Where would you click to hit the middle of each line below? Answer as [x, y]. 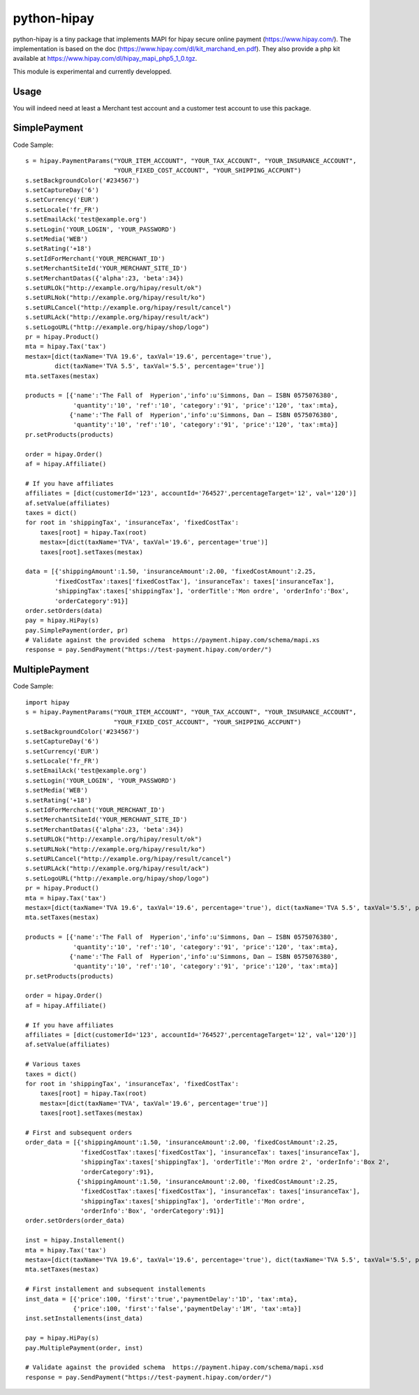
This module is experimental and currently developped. [92, 71]
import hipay [47, 702]
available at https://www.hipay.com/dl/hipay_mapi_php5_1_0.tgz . [105, 59]
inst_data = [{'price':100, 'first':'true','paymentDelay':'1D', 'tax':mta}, [162, 1299]
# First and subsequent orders [79, 1133]
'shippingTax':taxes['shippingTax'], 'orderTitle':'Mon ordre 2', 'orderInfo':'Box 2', [235, 1162]
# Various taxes [53, 1064]
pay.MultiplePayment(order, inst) [84, 1348]
